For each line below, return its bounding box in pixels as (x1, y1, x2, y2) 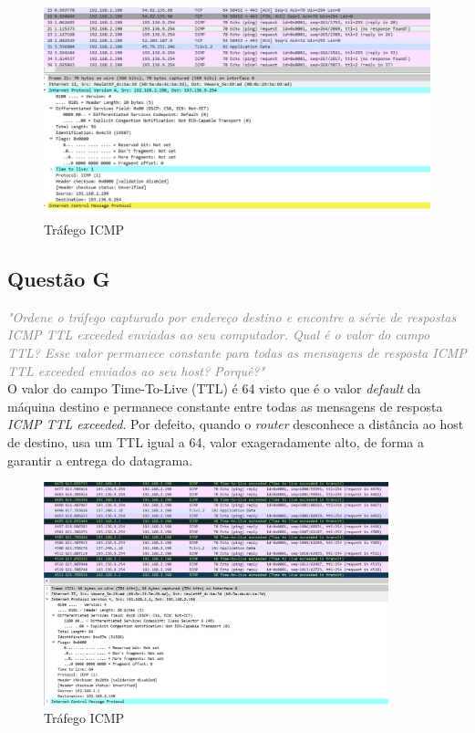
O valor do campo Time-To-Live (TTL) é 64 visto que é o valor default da (7, 379, 421, 398)
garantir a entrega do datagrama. (7, 450, 193, 469)
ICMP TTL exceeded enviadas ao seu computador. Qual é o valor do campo (7, 325, 430, 344)
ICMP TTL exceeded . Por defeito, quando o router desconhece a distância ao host (7, 414, 464, 434)
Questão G (7, 264, 110, 292)
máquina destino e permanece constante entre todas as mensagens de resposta (7, 396, 443, 415)
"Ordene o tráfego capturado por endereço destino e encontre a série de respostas (7, 307, 457, 326)
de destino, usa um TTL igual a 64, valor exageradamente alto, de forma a (7, 432, 424, 451)
